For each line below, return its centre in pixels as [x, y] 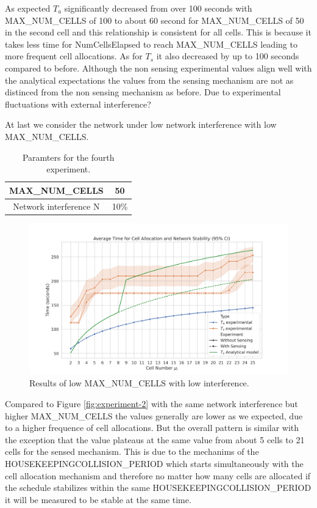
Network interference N [56, 206]
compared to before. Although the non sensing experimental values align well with [158, 68]
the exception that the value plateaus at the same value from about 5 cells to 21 [155, 439]
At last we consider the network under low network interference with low [141, 124]
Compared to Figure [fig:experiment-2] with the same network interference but [151, 404]
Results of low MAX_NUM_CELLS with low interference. [139, 383]
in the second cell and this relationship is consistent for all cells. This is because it [158, 32]
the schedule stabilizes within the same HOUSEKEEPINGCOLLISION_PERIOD [158, 488]
